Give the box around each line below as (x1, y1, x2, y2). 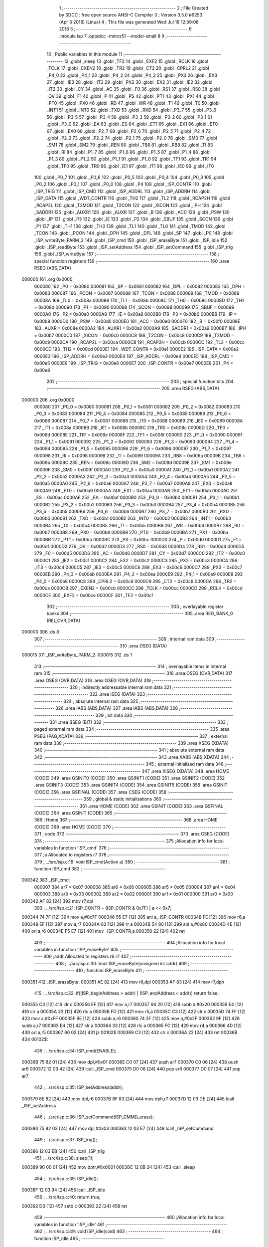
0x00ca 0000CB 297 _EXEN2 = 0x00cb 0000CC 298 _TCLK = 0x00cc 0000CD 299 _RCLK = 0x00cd (34, 585, 243, 591)
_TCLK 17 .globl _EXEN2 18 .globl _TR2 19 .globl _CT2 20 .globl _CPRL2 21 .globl (46, 65, 209, 71)
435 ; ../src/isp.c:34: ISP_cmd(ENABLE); (34, 1047, 117, 1053)
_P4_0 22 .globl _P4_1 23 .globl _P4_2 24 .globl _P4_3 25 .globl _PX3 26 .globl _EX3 (46, 72, 218, 78)
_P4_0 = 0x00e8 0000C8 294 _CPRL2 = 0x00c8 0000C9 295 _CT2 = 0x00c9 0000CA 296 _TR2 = (34, 578, 237, 584)
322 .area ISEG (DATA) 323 (89, 691, 145, 697)
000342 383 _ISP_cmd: (21, 877, 70, 883)
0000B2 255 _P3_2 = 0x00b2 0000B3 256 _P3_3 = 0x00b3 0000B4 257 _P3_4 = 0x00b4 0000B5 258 (34, 501, 245, 507)
